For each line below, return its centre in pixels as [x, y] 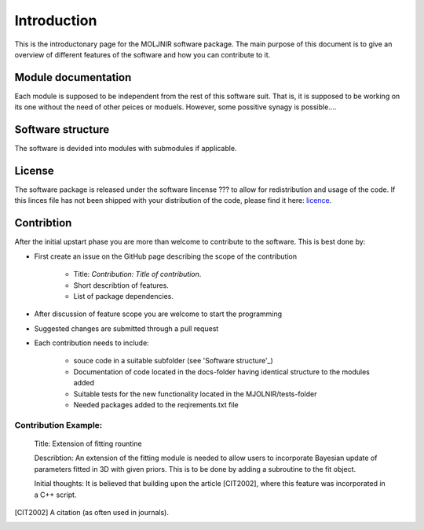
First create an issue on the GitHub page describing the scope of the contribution [166, 256]
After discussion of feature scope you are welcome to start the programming [158, 314]
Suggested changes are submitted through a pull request [126, 328]
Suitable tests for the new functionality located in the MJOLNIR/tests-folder [195, 394]
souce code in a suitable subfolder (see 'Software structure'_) [174, 361]
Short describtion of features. [121, 285]
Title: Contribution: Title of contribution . [137, 274]
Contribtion [43, 223]
